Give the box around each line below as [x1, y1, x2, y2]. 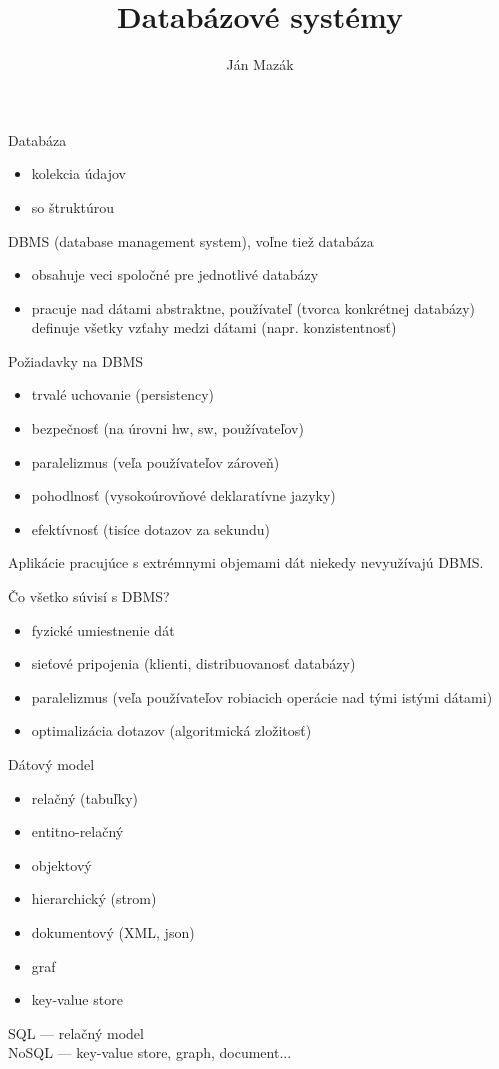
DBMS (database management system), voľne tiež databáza [8, 230, 374, 251]
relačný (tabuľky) [31, 787, 139, 808]
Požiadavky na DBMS [8, 350, 144, 371]
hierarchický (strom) [31, 888, 157, 909]
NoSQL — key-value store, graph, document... [8, 1042, 292, 1063]
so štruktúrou [31, 196, 115, 217]
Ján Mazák [226, 54, 294, 75]
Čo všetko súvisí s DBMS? [8, 586, 170, 607]
